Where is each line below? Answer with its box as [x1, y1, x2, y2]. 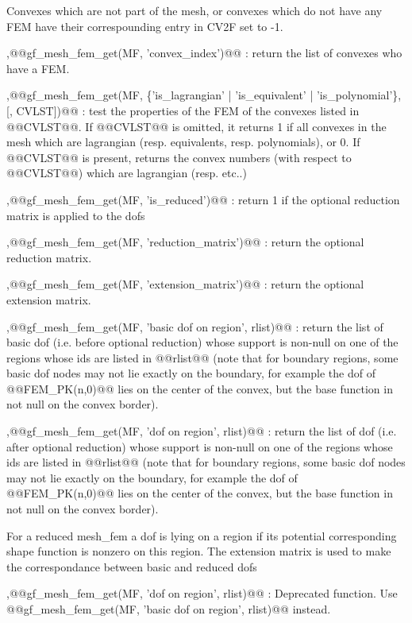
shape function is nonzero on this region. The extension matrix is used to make [6, 543, 391, 559]
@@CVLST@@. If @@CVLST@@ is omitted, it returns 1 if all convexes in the [6, 118, 387, 134]
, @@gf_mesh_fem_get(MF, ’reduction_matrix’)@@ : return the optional [6, 234, 364, 250]
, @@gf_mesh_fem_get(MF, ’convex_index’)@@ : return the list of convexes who [6, 44, 402, 61]
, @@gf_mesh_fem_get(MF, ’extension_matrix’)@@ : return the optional [6, 276, 364, 292]
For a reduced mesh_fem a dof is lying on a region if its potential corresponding [6, 527, 397, 544]
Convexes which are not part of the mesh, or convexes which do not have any [6, 2, 383, 18]
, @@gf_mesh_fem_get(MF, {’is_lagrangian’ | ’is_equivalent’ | [6, 87, 314, 103]
